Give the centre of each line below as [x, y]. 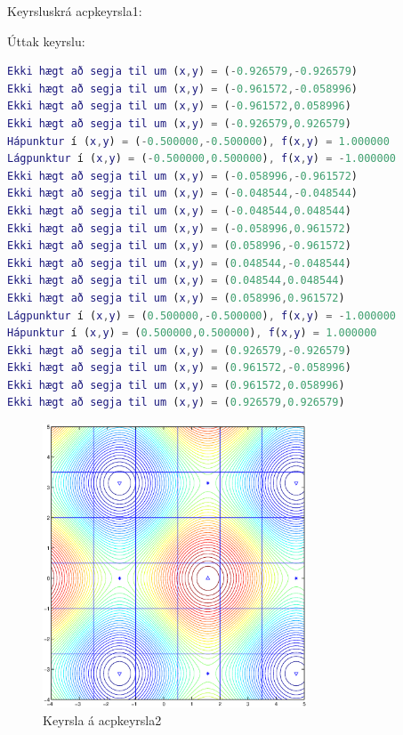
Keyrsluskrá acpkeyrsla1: [75, 11]
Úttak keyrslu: [46, 40]
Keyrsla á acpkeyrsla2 [102, 719]
